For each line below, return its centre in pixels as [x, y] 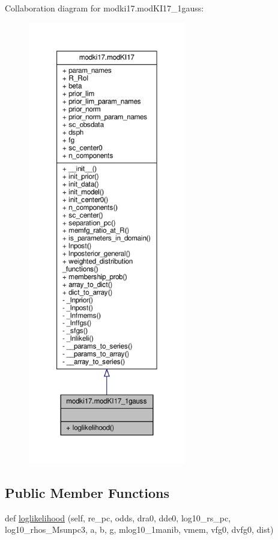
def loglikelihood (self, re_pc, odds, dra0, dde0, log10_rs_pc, [118, 517]
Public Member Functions [87, 492]
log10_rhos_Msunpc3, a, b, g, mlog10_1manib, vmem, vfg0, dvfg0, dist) [139, 529]
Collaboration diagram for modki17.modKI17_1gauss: [104, 8]
